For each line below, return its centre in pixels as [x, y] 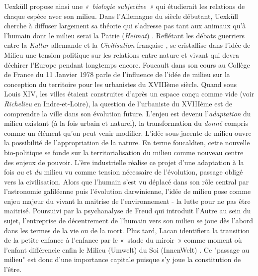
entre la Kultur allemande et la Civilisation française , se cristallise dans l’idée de [127, 45]
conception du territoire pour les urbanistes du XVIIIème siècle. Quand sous [121, 84]
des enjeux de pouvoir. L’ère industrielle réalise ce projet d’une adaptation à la [124, 162]
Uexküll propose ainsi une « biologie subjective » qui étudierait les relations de [125, 6]
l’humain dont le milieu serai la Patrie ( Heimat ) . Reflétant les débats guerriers [124, 35]
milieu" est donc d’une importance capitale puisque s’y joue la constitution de [123, 259]
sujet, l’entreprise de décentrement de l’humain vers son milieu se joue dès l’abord [129, 221]
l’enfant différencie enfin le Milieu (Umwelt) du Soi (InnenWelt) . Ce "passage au [127, 249]
